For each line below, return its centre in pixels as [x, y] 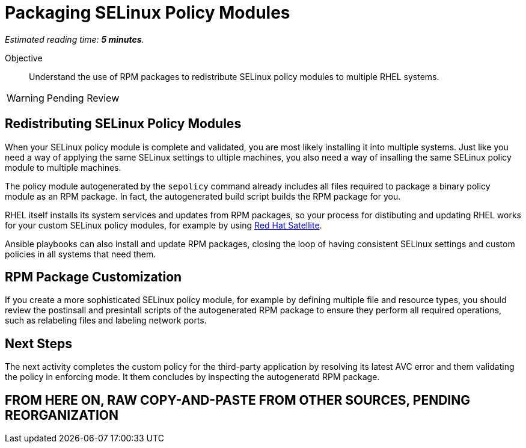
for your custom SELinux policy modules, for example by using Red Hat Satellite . [164, 225]
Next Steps [38, 343]
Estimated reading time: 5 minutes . [75, 39]
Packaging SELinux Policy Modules [148, 13]
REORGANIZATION [62, 415]
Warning [26, 98]
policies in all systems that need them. [81, 254]
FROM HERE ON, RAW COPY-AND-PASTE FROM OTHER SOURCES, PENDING [237, 400]
